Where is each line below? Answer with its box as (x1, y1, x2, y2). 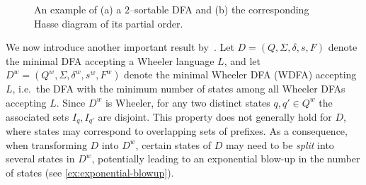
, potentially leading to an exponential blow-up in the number (91, 151, 360, 166)
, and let (224, 53, 261, 68)
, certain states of (135, 137, 211, 152)
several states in (6, 151, 75, 166)
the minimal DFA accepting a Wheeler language (6, 53, 215, 68)
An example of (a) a (34, 2, 122, 16)
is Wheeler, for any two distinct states (105, 95, 270, 109)
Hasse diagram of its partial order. (34, 16, 183, 30)
